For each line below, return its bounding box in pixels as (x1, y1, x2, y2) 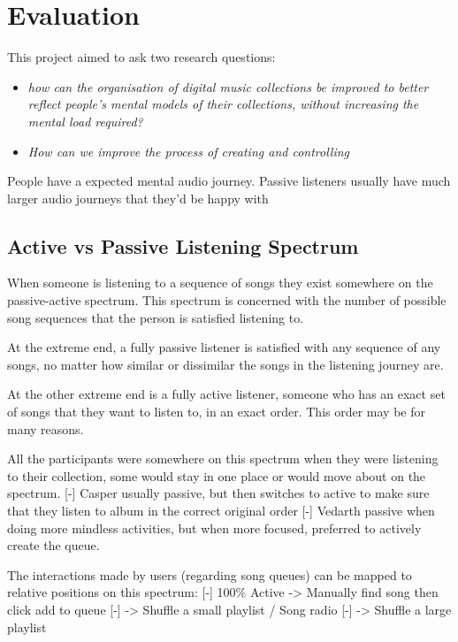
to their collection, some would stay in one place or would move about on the (7, 466, 426, 485)
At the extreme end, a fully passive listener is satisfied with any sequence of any (7, 338, 441, 356)
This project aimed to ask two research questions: (7, 48, 276, 66)
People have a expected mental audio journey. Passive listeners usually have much (7, 172, 451, 190)
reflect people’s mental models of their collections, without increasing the (27, 95, 419, 113)
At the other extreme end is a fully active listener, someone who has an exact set (7, 385, 446, 403)
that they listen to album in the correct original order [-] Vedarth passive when (7, 501, 435, 520)
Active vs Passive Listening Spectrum (7, 232, 359, 259)
